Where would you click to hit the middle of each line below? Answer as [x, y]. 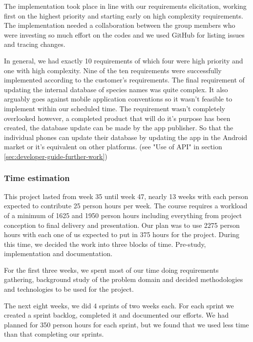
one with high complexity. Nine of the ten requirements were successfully [113, 70]
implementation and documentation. [58, 253]
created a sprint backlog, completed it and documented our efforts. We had [116, 315]
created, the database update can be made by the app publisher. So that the [119, 128]
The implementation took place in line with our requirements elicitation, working [125, 6]
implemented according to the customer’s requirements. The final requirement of [124, 80]
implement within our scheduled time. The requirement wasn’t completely [115, 108]
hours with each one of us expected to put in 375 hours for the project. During [122, 234]
